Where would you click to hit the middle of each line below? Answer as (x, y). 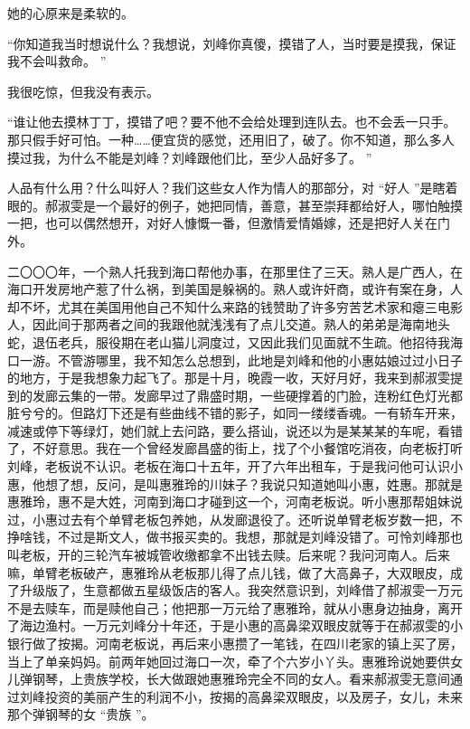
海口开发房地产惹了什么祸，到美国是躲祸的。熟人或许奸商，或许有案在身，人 (235, 289)
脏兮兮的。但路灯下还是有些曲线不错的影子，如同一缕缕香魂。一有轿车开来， (235, 413)
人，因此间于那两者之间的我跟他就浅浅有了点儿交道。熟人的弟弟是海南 (216, 324)
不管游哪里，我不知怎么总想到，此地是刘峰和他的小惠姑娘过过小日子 (260, 360)
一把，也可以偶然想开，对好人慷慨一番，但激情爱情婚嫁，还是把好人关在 (222, 223)
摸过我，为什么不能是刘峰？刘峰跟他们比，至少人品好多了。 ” (190, 157)
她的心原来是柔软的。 (70, 13)
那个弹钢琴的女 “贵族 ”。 (81, 714)
